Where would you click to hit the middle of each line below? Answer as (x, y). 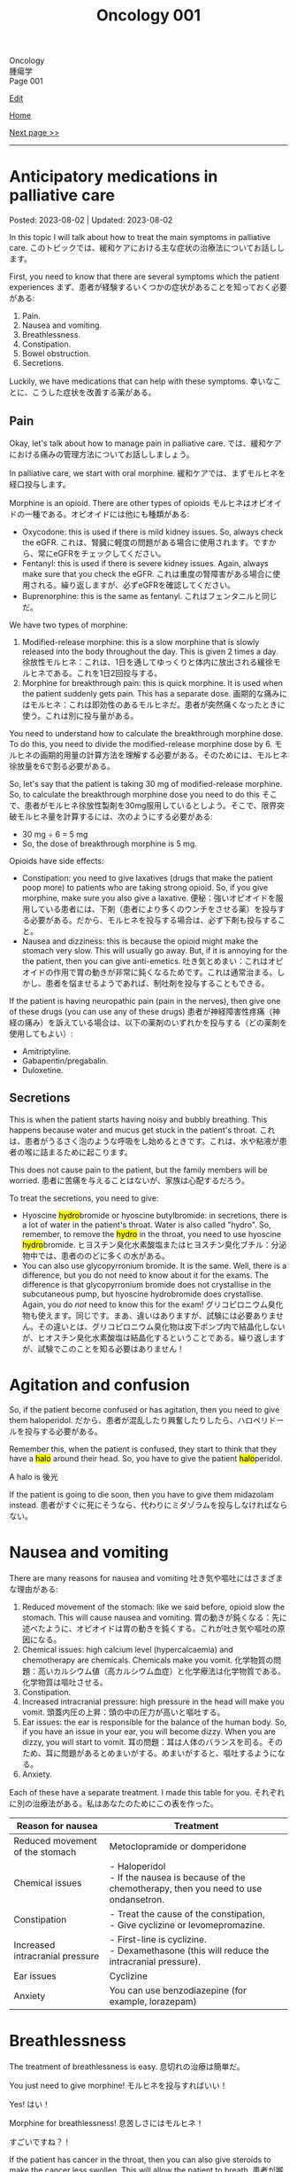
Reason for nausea (57, 1826)
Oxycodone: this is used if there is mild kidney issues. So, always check (152, 532)
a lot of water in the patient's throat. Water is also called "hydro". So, (146, 1225)
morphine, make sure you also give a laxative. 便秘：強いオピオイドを (149, 898)
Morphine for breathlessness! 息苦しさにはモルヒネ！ (107, 2122)
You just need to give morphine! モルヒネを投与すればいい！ (118, 2085)
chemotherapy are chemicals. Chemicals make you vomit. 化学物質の (148, 1660)
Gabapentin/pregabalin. (65, 1061)
